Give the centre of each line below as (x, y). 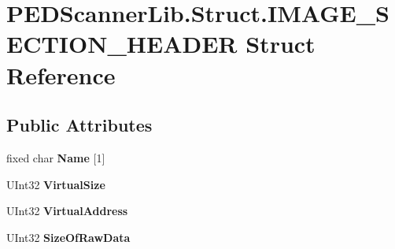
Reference (61, 74)
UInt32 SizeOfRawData (68, 237)
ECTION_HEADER (122, 44)
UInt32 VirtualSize (56, 184)
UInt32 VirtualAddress (67, 211)
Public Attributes (79, 125)
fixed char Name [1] (56, 157)
